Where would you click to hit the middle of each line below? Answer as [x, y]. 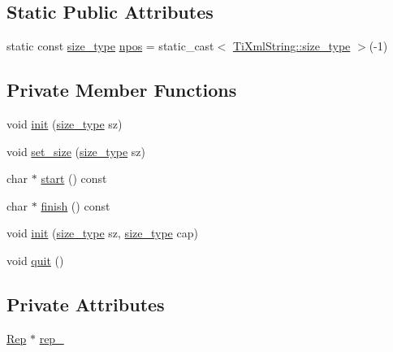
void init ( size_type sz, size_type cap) [102, 233]
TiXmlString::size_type [292, 46]
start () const [74, 178]
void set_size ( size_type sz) [76, 151]
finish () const [76, 205]
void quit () [35, 260]
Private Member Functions [122, 90]
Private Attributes [86, 304]
